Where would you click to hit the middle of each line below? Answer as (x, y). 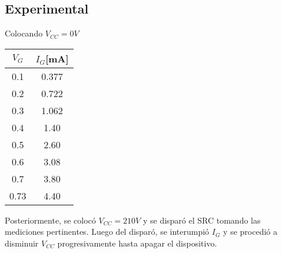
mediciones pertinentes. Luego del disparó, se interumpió (107, 232)
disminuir (22, 243)
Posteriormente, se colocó (50, 220)
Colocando (24, 33)
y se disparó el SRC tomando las (202, 220)
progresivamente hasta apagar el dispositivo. (137, 243)
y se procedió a (250, 232)
